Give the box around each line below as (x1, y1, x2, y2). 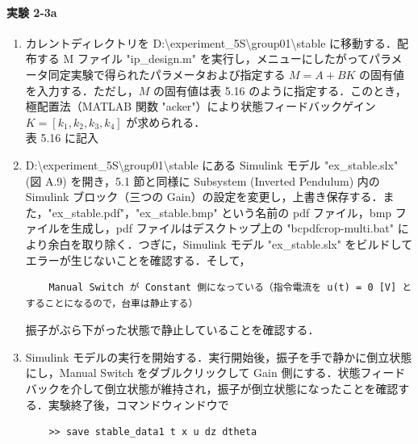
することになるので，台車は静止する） (25, 297, 199, 309)
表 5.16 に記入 (25, 129, 99, 146)
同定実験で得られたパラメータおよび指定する (48, 65, 286, 82)
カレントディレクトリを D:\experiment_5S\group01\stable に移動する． (25, 34, 398, 51)
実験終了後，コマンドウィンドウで (48, 396, 229, 413)
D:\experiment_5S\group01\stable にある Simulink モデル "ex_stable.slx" (25, 156, 399, 173)
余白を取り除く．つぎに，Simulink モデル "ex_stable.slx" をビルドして (48, 235, 413, 252)
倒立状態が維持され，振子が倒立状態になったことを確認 (104, 380, 399, 397)
